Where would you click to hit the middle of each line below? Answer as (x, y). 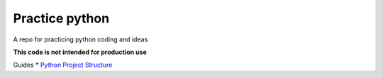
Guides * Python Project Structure (63, 65)
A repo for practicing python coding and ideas (81, 39)
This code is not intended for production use (80, 52)
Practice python (61, 18)
